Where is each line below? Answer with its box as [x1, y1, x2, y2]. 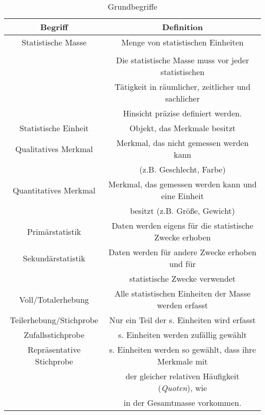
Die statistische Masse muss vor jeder [116, 54, 249, 66]
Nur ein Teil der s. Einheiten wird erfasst [109, 314, 256, 326]
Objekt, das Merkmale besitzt [129, 122, 236, 134]
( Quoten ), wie [158, 382, 207, 394]
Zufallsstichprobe [23, 329, 85, 340]
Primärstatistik [27, 225, 82, 237]
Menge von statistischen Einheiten [121, 36, 244, 48]
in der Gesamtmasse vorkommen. [123, 397, 242, 408]
